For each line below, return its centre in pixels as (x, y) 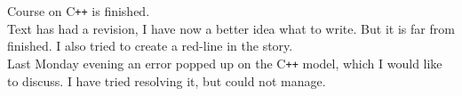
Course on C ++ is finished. (79, 11)
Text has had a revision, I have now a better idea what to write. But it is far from (231, 28)
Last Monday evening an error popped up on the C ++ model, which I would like (225, 63)
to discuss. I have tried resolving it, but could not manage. (167, 80)
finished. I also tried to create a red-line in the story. (150, 46)
